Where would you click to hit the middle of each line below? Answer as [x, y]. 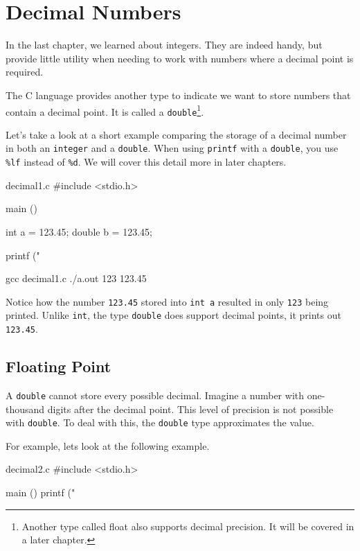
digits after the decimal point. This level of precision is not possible [190, 409]
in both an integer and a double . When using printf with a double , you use [172, 148]
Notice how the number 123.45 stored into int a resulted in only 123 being [167, 301]
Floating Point [58, 366]
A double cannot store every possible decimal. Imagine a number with [155, 395]
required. [25, 72]
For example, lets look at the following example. [108, 445]
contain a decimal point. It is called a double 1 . [105, 110]
